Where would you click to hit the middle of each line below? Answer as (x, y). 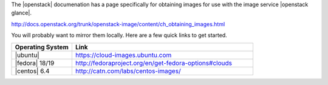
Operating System (42, 47)
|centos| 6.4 (32, 71)
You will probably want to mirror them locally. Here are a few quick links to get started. (119, 35)
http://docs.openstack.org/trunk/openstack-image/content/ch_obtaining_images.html (118, 24)
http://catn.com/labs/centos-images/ (128, 71)
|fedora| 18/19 (35, 63)
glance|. (21, 13)
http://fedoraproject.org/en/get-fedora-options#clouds (153, 63)
